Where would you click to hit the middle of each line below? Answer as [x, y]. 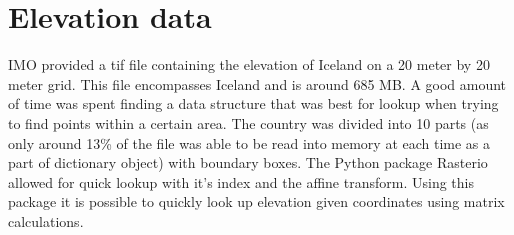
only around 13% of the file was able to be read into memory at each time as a [249, 142]
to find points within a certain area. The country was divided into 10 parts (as [248, 122]
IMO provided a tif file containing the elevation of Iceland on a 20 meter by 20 [249, 64]
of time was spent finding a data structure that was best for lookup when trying [253, 103]
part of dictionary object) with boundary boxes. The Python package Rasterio [248, 162]
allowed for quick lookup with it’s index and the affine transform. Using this [241, 181]
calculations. [46, 220]
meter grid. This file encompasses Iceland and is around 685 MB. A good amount [257, 83]
